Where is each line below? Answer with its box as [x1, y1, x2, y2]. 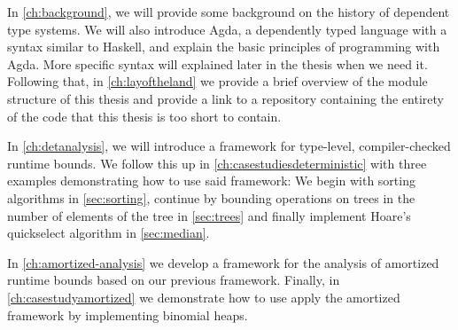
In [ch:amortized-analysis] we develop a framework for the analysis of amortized [7, 253, 439, 271]
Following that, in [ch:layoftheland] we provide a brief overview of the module [7, 72, 428, 90]
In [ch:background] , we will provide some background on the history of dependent [7, 3, 450, 20]
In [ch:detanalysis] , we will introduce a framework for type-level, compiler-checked [7, 137, 451, 155]
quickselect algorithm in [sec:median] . [7, 224, 210, 242]
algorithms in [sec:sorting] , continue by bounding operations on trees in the [7, 188, 415, 207]
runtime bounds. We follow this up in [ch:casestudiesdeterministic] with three [7, 153, 427, 172]
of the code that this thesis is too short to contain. [7, 106, 282, 125]
